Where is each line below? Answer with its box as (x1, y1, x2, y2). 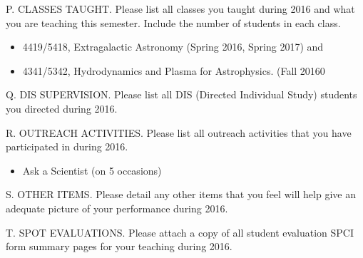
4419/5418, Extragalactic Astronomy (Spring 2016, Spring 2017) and (22, 39, 324, 54)
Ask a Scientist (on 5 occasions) (22, 162, 162, 177)
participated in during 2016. (6, 139, 128, 154)
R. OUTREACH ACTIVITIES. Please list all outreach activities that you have (6, 125, 352, 140)
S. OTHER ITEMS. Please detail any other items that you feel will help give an (6, 187, 356, 202)
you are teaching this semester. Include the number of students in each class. (6, 15, 341, 30)
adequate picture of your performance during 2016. (6, 200, 228, 215)
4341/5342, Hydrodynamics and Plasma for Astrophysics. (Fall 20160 (22, 63, 325, 78)
